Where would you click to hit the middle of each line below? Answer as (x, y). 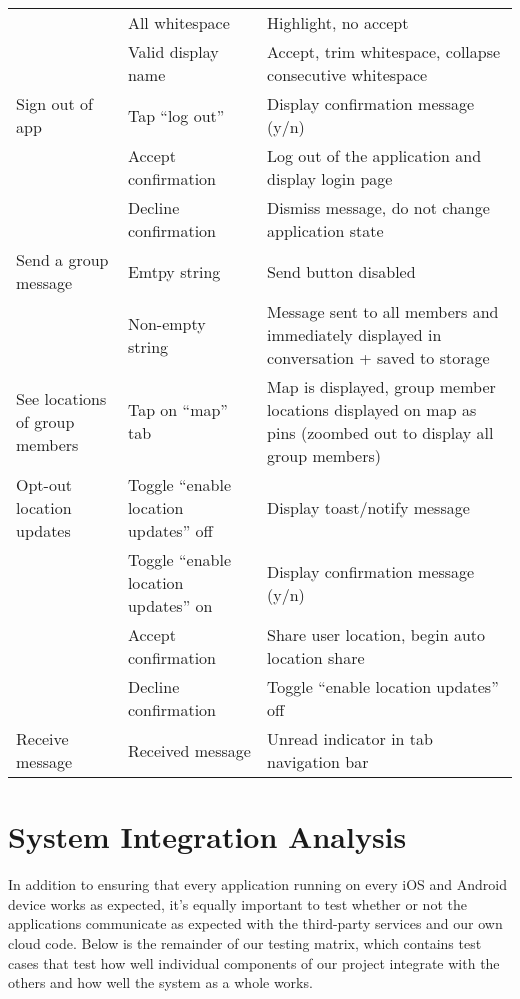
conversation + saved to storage (378, 357)
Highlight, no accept (338, 22)
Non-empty (166, 323)
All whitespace (178, 22)
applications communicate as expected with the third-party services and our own (255, 923)
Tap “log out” (176, 115)
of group (45, 421)
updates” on (170, 605)
